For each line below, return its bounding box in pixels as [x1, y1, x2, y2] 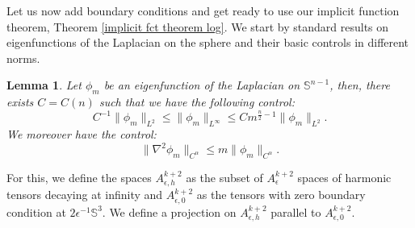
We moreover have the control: [6, 126, 157, 143]
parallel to [270, 203, 321, 220]
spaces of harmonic [297, 168, 392, 185]
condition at [6, 203, 66, 220]
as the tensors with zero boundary [196, 186, 366, 203]
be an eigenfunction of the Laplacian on [103, 77, 300, 93]
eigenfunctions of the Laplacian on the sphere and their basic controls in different [6, 34, 409, 51]
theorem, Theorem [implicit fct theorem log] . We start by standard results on [6, 18, 389, 35]
